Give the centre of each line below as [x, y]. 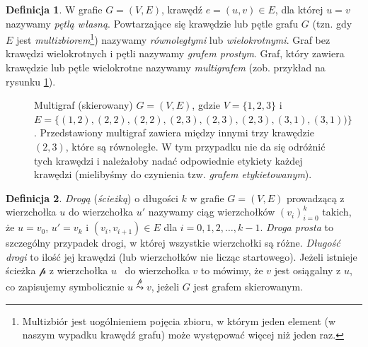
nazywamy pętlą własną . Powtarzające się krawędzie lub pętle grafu [152, 23]
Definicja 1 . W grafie [54, 9]
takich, [337, 212]
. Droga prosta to [297, 227]
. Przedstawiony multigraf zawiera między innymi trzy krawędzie [174, 133]
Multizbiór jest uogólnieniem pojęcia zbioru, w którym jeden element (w [179, 320]
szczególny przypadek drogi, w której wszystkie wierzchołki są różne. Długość [173, 243]
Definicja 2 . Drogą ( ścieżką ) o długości [92, 198]
